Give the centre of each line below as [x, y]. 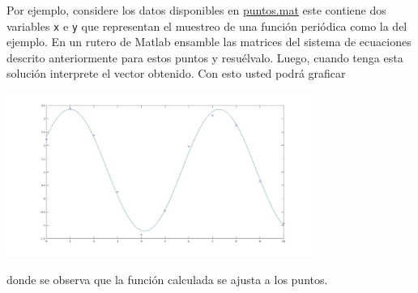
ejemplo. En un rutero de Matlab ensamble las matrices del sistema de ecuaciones [209, 42]
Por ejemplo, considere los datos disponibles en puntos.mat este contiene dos [196, 10]
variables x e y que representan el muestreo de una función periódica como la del [207, 25]
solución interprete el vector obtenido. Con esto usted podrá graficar [176, 73]
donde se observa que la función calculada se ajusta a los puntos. [167, 279]
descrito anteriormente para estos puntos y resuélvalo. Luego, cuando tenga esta [205, 57]
